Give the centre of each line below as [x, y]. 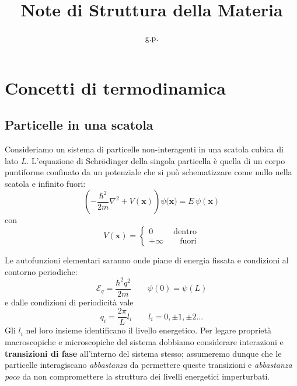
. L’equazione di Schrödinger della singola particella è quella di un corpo [156, 160]
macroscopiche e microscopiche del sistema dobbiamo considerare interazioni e [144, 342]
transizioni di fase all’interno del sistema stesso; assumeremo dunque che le [143, 353]
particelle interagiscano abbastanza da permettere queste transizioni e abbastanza [148, 365]
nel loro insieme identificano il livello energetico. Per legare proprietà [148, 330]
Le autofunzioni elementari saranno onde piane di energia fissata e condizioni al [147, 260]
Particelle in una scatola [79, 125]
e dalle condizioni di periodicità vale [69, 302]
